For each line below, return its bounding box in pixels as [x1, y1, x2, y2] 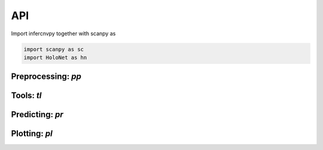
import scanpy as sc [23, 45, 84, 53]
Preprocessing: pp [11, 72, 82, 82]
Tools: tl [11, 90, 42, 101]
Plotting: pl [11, 128, 53, 139]
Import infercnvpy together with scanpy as [11, 30, 116, 37]
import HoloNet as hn [23, 54, 87, 61]
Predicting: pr [11, 109, 63, 120]
